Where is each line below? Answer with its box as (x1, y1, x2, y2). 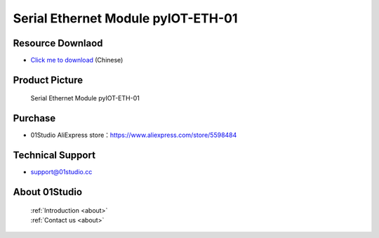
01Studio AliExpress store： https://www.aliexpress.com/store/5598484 (30, 131, 237, 140)
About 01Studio (13, 186, 83, 198)
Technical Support (13, 150, 96, 161)
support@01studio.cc (30, 168, 93, 176)
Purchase (13, 112, 56, 124)
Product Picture (13, 74, 84, 86)
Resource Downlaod (13, 37, 103, 49)
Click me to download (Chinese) (30, 56, 124, 65)
